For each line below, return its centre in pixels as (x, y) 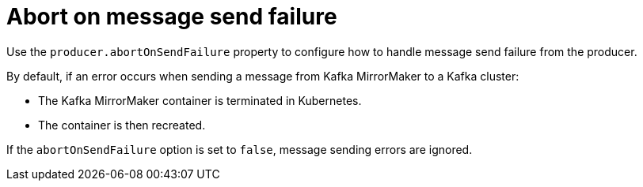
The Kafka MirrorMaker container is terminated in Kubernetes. (200, 100)
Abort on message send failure (172, 17)
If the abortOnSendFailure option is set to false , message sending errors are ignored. (240, 149)
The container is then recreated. (122, 125)
